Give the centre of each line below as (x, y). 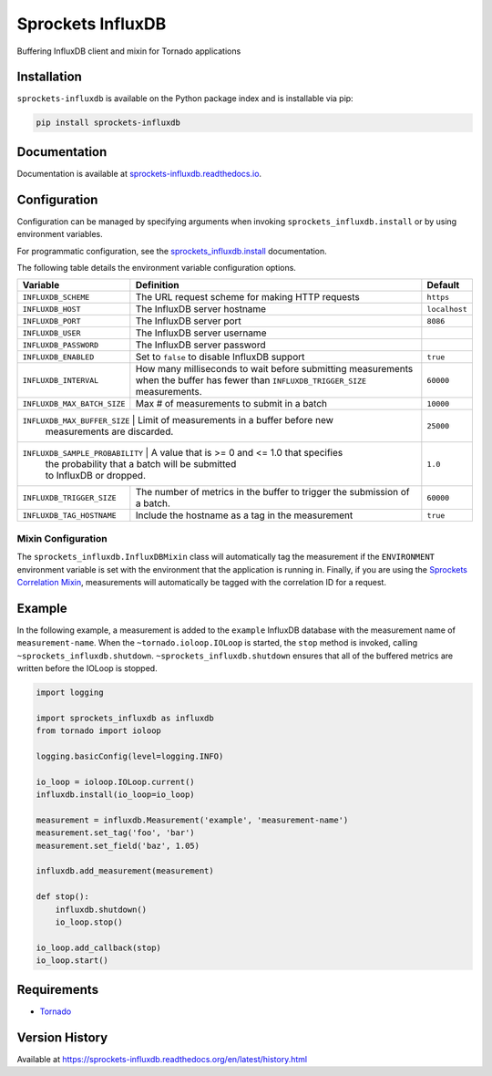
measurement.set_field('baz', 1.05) (118, 845)
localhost (447, 309)
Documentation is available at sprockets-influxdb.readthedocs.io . (139, 173)
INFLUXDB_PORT (51, 321)
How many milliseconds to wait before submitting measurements (274, 369)
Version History (62, 1037)
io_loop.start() (72, 961)
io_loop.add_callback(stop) (98, 947)
